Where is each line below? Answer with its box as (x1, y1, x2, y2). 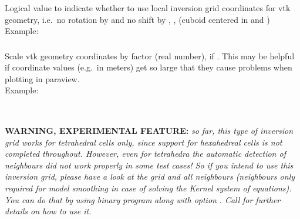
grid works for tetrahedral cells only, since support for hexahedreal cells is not (5, 136, 282, 148)
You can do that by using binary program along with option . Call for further (5, 193, 281, 205)
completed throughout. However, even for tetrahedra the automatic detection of (5, 147, 286, 160)
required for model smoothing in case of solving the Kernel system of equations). (5, 181, 292, 194)
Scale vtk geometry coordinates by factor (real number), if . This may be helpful (5, 49, 295, 62)
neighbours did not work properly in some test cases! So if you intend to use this (5, 159, 294, 171)
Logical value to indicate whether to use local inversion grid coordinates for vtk (5, 1, 291, 14)
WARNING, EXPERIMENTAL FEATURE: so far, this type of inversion (5, 124, 294, 136)
